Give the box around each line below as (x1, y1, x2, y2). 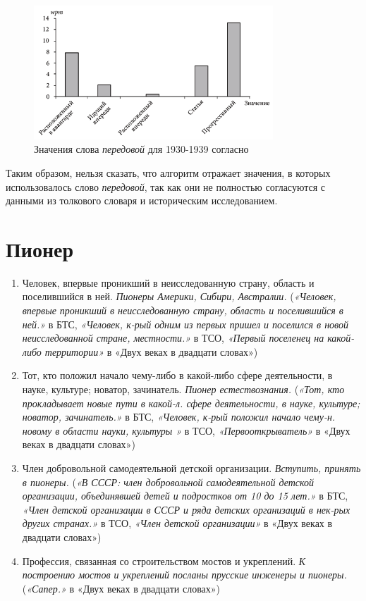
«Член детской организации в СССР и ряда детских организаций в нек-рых (22, 502, 350, 516)
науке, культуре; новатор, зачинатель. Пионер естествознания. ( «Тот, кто (22, 382, 345, 397)
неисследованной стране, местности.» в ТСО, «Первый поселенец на (22, 330, 324, 345)
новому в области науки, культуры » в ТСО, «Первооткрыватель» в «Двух (22, 423, 350, 438)
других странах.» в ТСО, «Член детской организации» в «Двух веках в (22, 516, 333, 531)
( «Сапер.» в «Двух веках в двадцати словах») (22, 581, 221, 595)
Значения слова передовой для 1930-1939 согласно (34, 142, 249, 156)
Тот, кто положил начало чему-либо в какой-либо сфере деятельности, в (22, 368, 333, 383)
